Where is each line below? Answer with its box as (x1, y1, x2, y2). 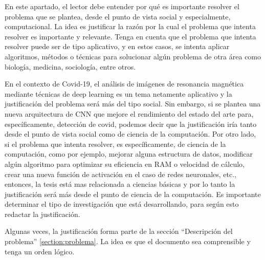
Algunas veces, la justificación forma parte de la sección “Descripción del (5, 226, 233, 236)
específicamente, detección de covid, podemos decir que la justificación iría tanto (5, 118, 257, 129)
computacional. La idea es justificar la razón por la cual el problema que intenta (5, 21, 256, 32)
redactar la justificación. (5, 208, 80, 219)
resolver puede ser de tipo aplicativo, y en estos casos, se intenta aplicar (5, 41, 230, 52)
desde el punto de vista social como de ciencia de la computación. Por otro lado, (5, 128, 256, 139)
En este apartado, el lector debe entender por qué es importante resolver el (5, 1, 239, 11)
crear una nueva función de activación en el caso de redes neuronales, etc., (5, 168, 237, 179)
